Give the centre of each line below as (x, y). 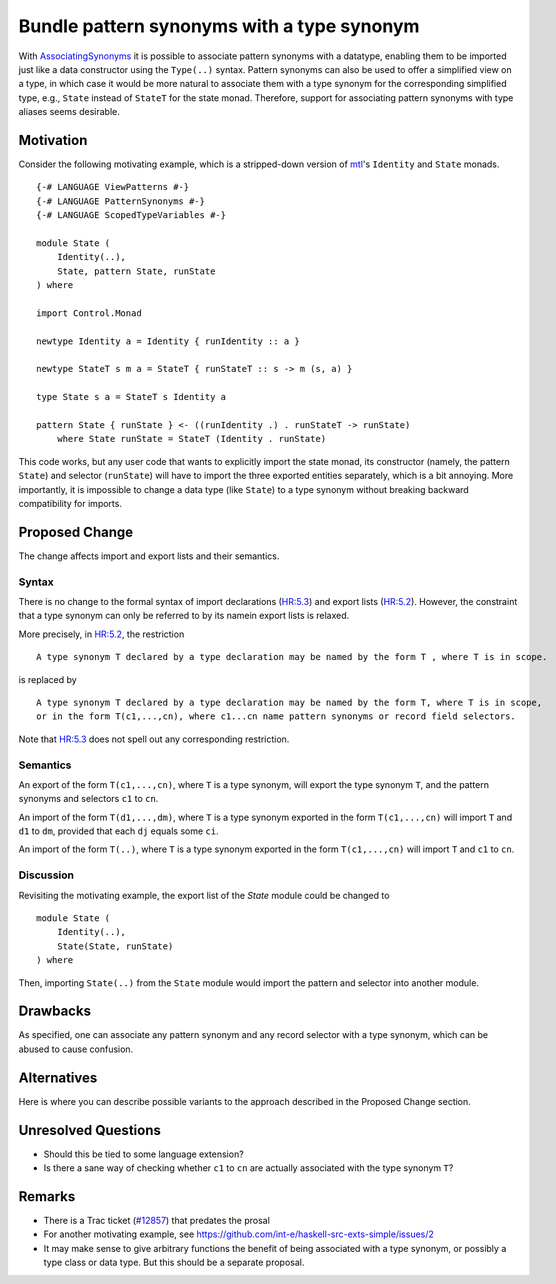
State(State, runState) (115, 946)
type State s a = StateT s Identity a (131, 397)
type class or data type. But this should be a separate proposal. (174, 1262)
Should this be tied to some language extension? (143, 1154)
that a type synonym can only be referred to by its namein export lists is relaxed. (184, 616)
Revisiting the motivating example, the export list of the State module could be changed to (204, 895)
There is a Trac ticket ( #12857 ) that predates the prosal (156, 1220)
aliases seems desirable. (69, 112)
